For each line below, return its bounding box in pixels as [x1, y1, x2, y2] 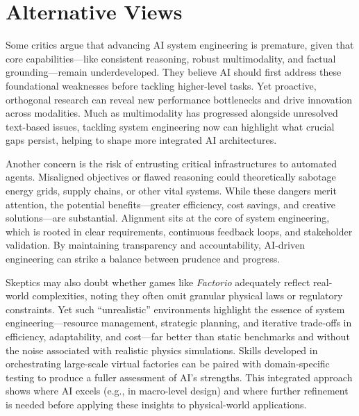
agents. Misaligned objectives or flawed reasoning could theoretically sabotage [6, 169, 336, 184]
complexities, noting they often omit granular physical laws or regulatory [32, 288, 343, 303]
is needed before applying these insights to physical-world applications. [6, 397, 307, 411]
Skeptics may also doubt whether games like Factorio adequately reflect [6, 274, 310, 289]
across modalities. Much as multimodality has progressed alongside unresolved [6, 106, 338, 120]
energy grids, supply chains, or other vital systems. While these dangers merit [6, 183, 337, 198]
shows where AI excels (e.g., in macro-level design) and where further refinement [6, 383, 349, 398]
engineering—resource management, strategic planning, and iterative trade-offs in [6, 315, 352, 330]
